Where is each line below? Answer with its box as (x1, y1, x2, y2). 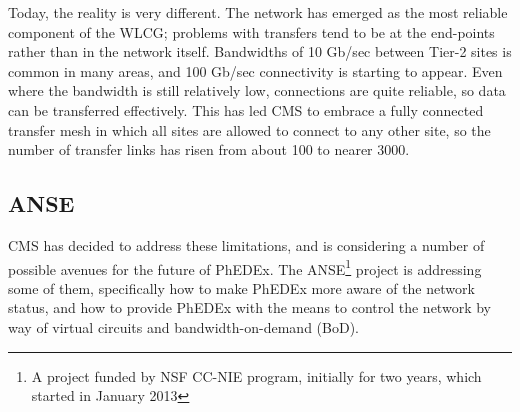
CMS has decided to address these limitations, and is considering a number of (8, 234, 485, 255)
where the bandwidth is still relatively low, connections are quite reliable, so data (8, 80, 506, 101)
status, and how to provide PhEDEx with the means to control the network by (8, 297, 491, 318)
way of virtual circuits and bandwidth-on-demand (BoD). (8, 316, 359, 337)
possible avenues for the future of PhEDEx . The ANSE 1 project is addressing (8, 255, 482, 279)
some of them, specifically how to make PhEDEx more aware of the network (8, 277, 475, 298)
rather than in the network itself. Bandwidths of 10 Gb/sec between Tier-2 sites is (8, 41, 512, 62)
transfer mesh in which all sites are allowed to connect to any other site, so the (8, 119, 491, 140)
